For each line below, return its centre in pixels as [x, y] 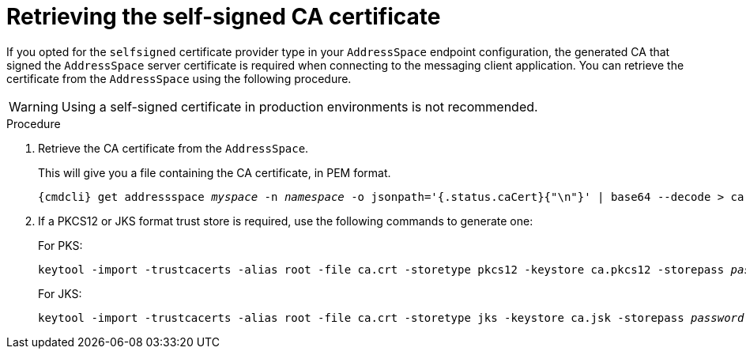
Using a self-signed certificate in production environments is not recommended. [300, 106]
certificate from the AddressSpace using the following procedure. [179, 78]
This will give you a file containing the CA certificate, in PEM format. [215, 172]
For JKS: [60, 293]
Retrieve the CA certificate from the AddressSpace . [173, 148]
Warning [34, 106]
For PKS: [60, 245]
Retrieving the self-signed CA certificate [224, 17]
